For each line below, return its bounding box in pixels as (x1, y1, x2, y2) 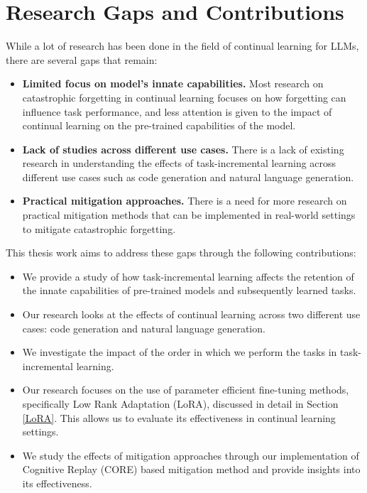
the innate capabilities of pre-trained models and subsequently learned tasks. (22, 283, 356, 298)
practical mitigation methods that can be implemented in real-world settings (22, 207, 356, 222)
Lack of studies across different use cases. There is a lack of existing (22, 141, 344, 156)
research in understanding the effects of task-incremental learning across (22, 156, 336, 170)
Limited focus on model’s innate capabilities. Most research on (22, 76, 324, 91)
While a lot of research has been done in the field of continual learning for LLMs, (6, 38, 359, 53)
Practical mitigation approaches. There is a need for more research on (22, 193, 347, 208)
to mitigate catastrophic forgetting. (22, 221, 176, 236)
